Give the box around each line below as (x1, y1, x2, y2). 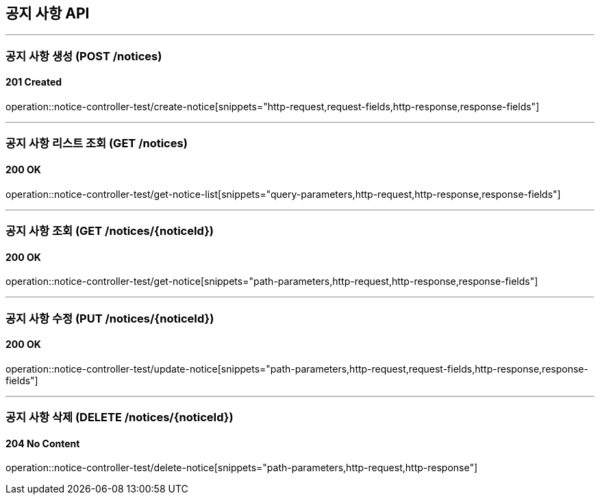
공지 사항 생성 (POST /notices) (5, 49, 162, 63)
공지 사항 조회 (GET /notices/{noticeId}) (5, 223, 214, 238)
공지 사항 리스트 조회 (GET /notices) (5, 136, 188, 151)
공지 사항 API (5, 5, 90, 22)
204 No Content (5, 437, 80, 449)
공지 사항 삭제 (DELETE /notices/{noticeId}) (5, 410, 234, 425)
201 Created (5, 76, 62, 88)
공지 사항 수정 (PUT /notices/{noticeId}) (5, 311, 214, 325)
